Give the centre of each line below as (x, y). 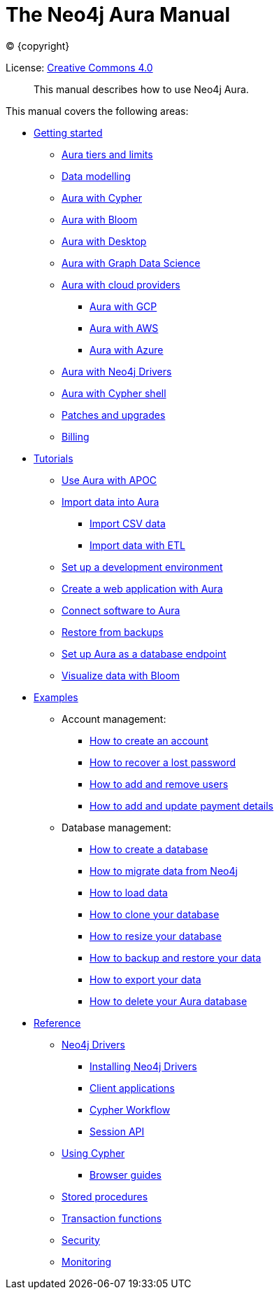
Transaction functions (112, 1218)
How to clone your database (155, 914)
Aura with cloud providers (121, 284)
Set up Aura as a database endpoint (144, 653)
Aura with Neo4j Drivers (117, 371)
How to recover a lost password (163, 762)
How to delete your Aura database (169, 1001)
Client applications (132, 1088)
